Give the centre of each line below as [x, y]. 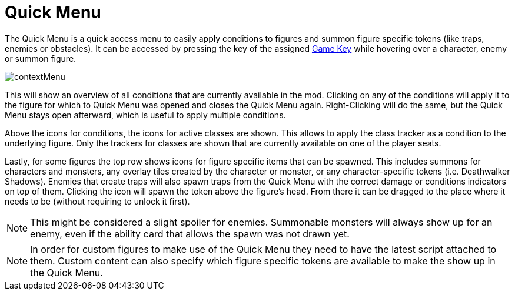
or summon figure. [41, 58]
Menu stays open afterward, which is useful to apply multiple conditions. [145, 115]
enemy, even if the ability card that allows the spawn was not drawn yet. [190, 234]
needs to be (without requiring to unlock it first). [97, 201]
